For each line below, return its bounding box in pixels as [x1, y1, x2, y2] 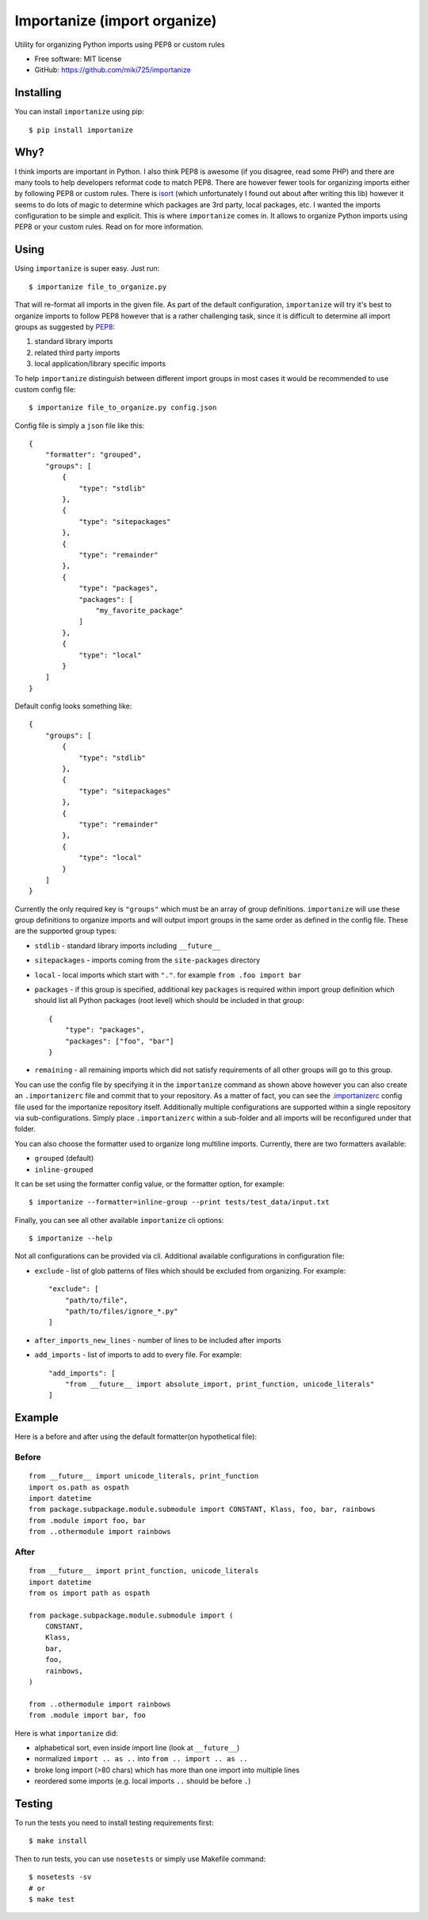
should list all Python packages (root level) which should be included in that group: [34, 996, 304, 1005]
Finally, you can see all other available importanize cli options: [14, 1215, 224, 1224]
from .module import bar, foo [29, 1711, 147, 1720]
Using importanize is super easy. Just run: [14, 264, 160, 273]
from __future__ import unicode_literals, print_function [29, 1471, 259, 1481]
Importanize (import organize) [14, 12, 217, 29]
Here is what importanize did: [14, 1728, 118, 1738]
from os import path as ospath [29, 1588, 151, 1598]
